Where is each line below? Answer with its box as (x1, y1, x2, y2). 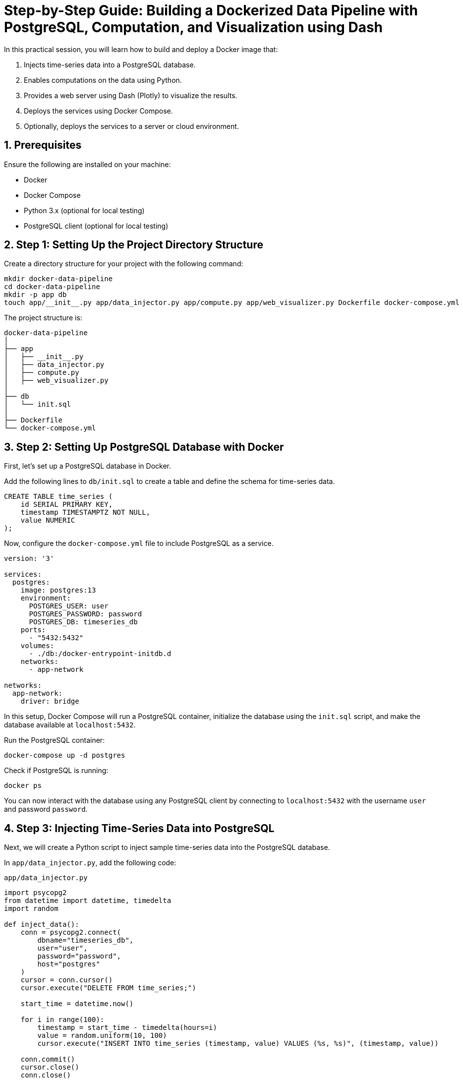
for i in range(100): (20, 1016, 105, 1024)
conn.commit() (20, 1055, 75, 1064)
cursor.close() (20, 1063, 79, 1072)
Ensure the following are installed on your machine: (4, 160, 171, 169)
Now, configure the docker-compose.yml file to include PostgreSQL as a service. (4, 539, 274, 548)
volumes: (20, 642, 55, 650)
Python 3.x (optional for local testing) (24, 206, 145, 215)
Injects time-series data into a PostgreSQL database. (24, 60, 196, 69)
